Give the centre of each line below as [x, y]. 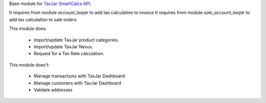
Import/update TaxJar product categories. [76, 40]
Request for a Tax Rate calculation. [69, 54]
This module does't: [29, 65]
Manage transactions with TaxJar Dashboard [79, 76]
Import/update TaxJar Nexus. [64, 46]
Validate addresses [53, 90]
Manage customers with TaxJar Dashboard [78, 83]
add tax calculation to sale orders [43, 19]
